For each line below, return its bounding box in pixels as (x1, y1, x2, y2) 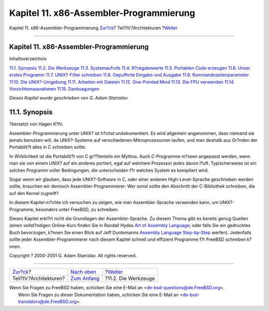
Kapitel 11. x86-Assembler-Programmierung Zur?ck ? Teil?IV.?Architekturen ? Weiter (9, 25, 178, 31)
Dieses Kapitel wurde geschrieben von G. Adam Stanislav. (9, 95, 129, 101)
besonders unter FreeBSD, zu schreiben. (35, 207, 119, 212)
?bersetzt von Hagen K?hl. (9, 121, 64, 127)
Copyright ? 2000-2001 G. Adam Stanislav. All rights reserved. (9, 252, 137, 258)
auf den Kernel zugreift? (9, 190, 59, 196)
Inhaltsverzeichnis (9, 56, 47, 62)
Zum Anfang (70, 275, 100, 282)
